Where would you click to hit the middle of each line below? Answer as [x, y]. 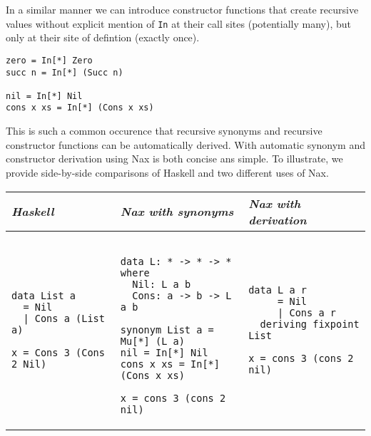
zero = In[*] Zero [49, 60]
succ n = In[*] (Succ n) [65, 72]
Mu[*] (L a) [152, 341]
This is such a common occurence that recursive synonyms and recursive [164, 131]
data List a [44, 295]
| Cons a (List [64, 318]
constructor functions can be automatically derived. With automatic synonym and [185, 144]
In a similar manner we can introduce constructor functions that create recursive [182, 9]
